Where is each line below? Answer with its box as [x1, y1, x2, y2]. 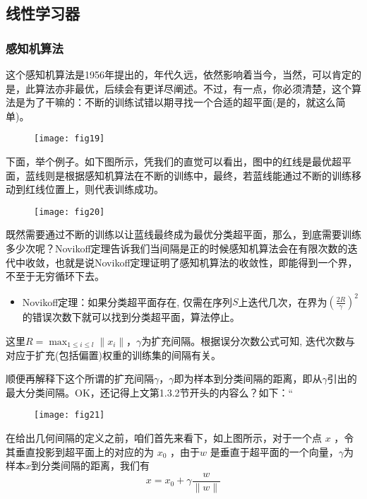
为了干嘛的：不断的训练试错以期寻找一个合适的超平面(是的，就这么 [25, 95, 336, 110]
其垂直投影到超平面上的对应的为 [6, 444, 154, 459]
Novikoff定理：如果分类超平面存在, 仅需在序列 [22, 294, 232, 309]
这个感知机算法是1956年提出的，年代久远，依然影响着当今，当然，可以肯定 [6, 67, 351, 81]
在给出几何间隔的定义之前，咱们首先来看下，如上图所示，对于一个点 [6, 430, 322, 445]
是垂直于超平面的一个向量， [210, 444, 339, 459]
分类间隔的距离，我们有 [41, 458, 150, 473]
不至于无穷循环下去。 [6, 269, 104, 283]
